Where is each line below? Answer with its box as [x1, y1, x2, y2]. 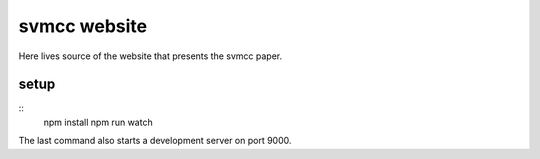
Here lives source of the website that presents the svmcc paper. [18, 50, 283, 62]
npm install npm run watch [43, 116, 154, 128]
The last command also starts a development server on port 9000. [18, 135, 292, 147]
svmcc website [18, 15, 148, 37]
